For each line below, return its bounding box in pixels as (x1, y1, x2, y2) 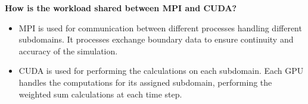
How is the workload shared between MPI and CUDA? (5, 2, 237, 14)
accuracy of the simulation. (18, 44, 118, 57)
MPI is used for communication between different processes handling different (18, 21, 302, 34)
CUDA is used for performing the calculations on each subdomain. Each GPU (18, 64, 304, 77)
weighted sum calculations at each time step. (18, 87, 182, 100)
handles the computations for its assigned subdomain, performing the (18, 76, 272, 88)
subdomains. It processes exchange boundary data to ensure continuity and (18, 33, 294, 45)
